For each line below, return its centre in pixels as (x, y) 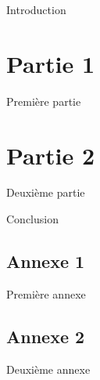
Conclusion (32, 219)
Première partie (44, 101)
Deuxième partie (46, 192)
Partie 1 (51, 63)
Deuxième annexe (48, 369)
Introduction (36, 9)
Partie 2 (51, 155)
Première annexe (46, 293)
